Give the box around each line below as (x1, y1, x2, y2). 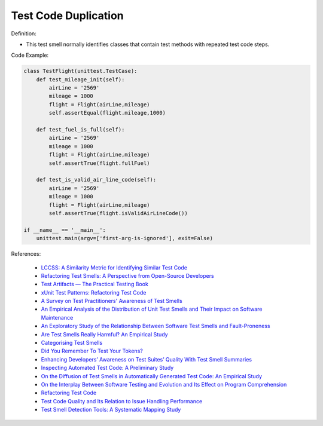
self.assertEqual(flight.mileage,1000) (48, 109, 166, 117)
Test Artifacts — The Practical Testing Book (41, 281, 149, 288)
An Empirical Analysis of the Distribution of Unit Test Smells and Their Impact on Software (41, 305, 263, 313)
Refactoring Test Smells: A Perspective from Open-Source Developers (41, 272, 215, 279)
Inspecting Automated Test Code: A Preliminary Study (41, 364, 174, 372)
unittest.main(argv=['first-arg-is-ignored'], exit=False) (36, 235, 214, 242)
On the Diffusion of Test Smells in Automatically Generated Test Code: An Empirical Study (41, 372, 263, 379)
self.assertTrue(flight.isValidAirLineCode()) (48, 210, 188, 216)
